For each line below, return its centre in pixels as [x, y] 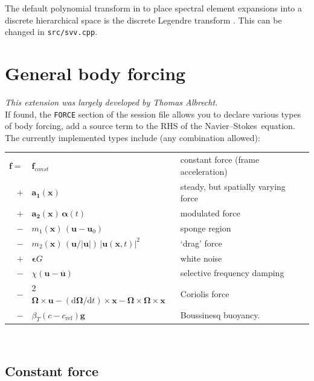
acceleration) [204, 171]
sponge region [206, 228]
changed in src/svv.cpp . [51, 32]
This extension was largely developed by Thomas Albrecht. [111, 102]
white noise [201, 258]
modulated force [210, 213]
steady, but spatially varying [233, 186]
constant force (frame [220, 159]
